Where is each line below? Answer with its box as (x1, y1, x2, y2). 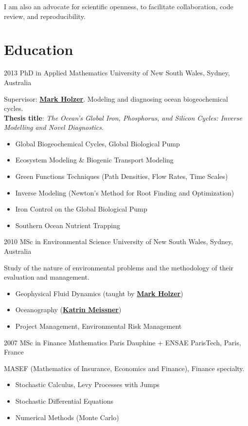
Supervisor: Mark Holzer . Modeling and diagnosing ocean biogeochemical (4, 93, 228, 104)
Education (4, 39, 73, 59)
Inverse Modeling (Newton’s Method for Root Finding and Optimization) (15, 187, 234, 197)
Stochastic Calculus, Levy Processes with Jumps (15, 379, 160, 390)
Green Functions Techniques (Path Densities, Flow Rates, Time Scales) (15, 171, 228, 181)
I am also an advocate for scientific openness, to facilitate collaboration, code (4, 1, 233, 11)
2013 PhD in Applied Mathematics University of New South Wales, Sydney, (4, 68, 230, 78)
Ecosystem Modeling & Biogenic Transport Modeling (15, 155, 174, 165)
